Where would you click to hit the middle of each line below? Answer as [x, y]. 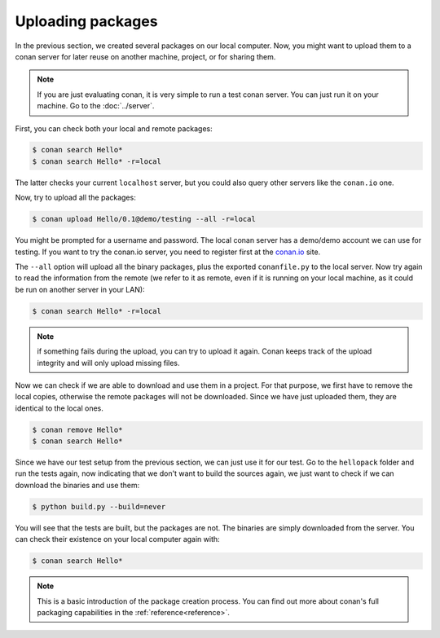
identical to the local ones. [59, 408]
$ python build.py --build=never [99, 506]
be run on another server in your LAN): [80, 289]
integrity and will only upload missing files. [108, 363]
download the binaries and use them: [77, 485]
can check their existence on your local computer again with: [117, 539]
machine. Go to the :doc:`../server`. [96, 106]
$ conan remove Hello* [77, 429]
